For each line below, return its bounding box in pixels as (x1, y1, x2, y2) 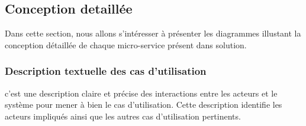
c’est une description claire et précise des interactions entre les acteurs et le (5, 87, 278, 99)
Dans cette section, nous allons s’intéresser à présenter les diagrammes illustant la (5, 27, 301, 39)
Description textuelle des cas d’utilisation (5, 64, 207, 78)
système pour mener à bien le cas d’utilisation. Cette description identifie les (5, 98, 282, 111)
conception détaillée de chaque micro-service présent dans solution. (5, 38, 247, 51)
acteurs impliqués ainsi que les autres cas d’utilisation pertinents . (5, 110, 241, 122)
